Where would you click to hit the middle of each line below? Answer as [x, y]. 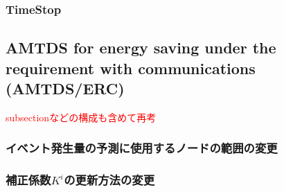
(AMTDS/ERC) [65, 88]
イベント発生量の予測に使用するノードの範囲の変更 [142, 148]
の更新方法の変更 [109, 180]
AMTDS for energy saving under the [141, 47]
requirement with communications [131, 68]
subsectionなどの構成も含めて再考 [81, 117]
